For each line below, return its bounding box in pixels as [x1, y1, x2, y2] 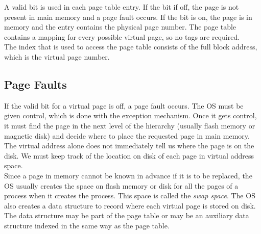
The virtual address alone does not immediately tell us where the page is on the [4, 140, 254, 151]
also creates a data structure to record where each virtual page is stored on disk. [4, 200, 256, 211]
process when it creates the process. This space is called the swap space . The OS [4, 190, 255, 201]
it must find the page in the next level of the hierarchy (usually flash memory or [4, 120, 255, 131]
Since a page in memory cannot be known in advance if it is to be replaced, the [4, 170, 252, 180]
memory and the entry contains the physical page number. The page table [4, 21, 236, 32]
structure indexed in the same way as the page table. [4, 220, 170, 230]
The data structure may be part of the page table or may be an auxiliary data [4, 210, 249, 221]
